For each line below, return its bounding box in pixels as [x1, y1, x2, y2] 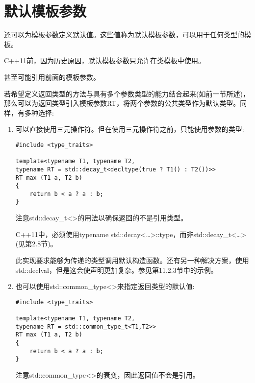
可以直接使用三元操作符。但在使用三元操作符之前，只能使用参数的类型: [15, 124, 244, 134]
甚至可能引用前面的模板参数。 [4, 72, 100, 82]
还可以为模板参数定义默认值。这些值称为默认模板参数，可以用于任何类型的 [4, 29, 244, 40]
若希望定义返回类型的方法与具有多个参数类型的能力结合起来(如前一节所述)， [4, 88, 250, 98]
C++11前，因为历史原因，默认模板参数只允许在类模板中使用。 [4, 55, 205, 66]
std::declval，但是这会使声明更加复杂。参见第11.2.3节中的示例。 [15, 264, 218, 275]
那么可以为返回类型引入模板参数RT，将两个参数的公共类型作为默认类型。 [4, 98, 240, 108]
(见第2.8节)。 [15, 239, 57, 249]
